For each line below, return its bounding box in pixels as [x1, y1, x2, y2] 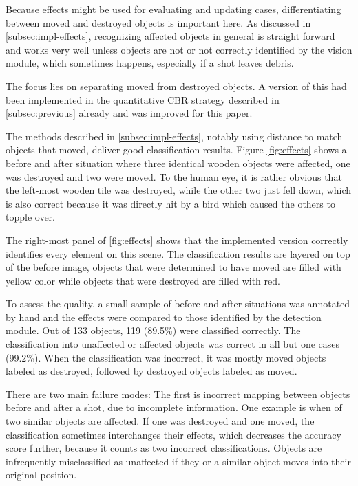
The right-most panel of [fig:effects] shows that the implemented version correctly [6, 232, 348, 247]
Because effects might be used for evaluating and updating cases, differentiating [6, 2, 341, 16]
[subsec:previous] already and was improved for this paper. [6, 106, 253, 120]
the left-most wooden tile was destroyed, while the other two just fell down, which [6, 183, 352, 197]
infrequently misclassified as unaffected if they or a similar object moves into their [6, 454, 351, 468]
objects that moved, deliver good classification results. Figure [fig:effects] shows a [6, 142, 347, 157]
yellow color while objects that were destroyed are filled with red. [6, 273, 280, 287]
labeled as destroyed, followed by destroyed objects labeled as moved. [6, 364, 297, 378]
